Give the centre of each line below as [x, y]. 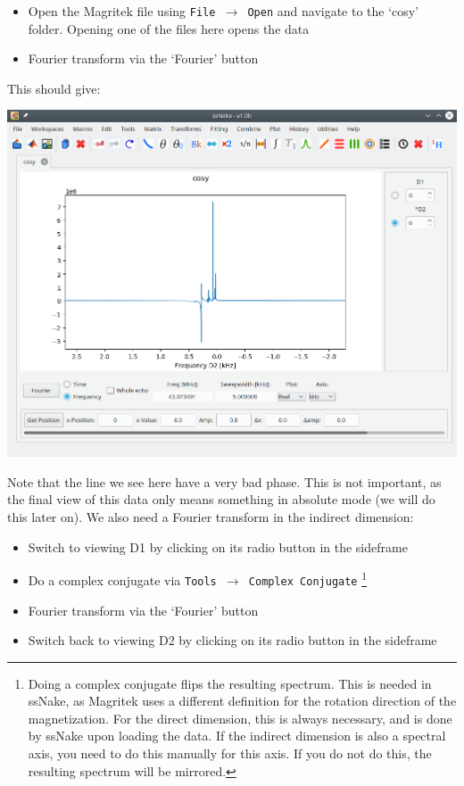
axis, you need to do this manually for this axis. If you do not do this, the [230, 753]
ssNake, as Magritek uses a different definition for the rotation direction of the [242, 701]
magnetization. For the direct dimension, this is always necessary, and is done [240, 718]
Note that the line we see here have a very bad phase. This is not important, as [224, 481]
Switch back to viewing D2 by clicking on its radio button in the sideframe [232, 640]
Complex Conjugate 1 [308, 578]
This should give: [54, 88]
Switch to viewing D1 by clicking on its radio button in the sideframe [218, 546]
